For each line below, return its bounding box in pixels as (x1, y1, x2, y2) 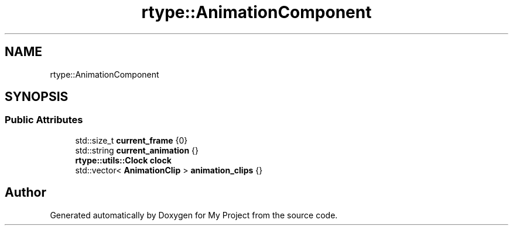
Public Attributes (5, 114, 83, 126)
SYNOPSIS (5, 89, 69, 104)
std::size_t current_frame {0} (75, 135, 188, 145)
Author (5, 185, 46, 200)
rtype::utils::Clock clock (75, 155, 172, 165)
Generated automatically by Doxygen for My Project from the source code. (50, 210, 338, 220)
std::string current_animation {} (75, 145, 199, 155)
